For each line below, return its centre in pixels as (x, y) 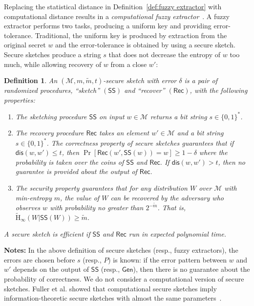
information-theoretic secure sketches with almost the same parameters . (113, 298)
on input (112, 116)
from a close (129, 64)
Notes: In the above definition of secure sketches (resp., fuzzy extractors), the (121, 250)
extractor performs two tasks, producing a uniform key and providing (108, 26)
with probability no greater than (97, 208)
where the (213, 152)
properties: (20, 99)
